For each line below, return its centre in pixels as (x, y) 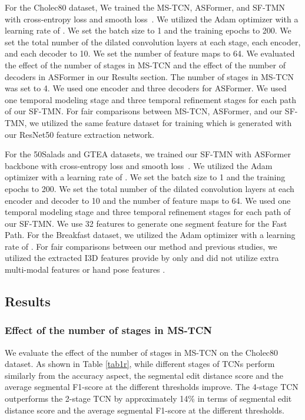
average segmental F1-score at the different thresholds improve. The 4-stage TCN (152, 387)
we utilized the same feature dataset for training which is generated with (160, 122)
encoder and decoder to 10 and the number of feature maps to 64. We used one (148, 200)
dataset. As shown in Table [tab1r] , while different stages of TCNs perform (140, 364)
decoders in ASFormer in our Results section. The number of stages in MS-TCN (150, 76)
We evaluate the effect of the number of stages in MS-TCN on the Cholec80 (142, 352)
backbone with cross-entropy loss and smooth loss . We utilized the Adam (139, 165)
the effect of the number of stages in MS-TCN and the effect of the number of (145, 65)
